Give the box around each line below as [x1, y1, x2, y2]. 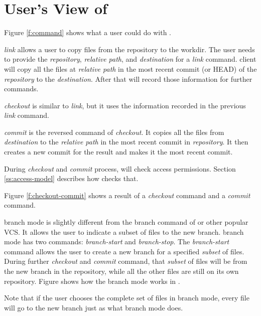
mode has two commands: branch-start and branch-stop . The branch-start [4, 236, 229, 247]
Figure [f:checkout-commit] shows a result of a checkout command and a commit [4, 190, 250, 200]
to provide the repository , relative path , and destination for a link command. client [4, 54, 256, 64]
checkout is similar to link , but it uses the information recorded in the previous [4, 100, 246, 110]
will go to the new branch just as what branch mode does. [4, 302, 183, 312]
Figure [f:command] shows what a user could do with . [4, 27, 172, 38]
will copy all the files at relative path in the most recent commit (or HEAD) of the [4, 63, 257, 74]
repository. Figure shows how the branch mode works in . [4, 275, 180, 286]
